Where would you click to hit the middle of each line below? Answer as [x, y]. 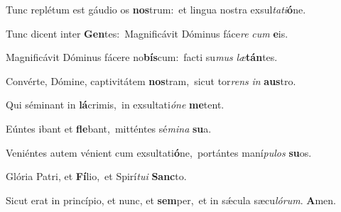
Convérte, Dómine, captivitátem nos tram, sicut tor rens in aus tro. [151, 80]
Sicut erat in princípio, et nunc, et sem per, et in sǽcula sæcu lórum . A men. [171, 200]
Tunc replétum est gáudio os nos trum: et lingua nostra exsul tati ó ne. [156, 9]
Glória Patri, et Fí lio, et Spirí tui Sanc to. [96, 176]
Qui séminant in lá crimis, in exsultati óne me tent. [115, 105]
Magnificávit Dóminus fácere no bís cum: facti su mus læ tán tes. [142, 57]
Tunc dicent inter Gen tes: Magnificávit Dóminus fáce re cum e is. [147, 33]
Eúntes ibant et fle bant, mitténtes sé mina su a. [109, 128]
